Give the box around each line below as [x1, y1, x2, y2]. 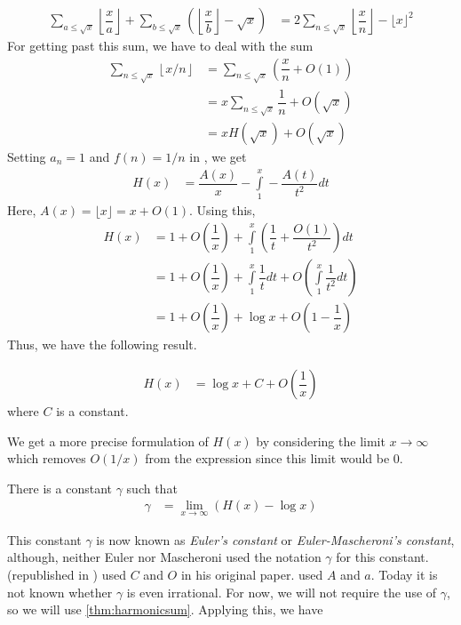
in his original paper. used [180, 565, 323, 583]
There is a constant [7, 478, 113, 497]
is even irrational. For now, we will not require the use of [126, 582, 437, 601]
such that [126, 478, 178, 497]
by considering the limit [256, 431, 385, 450]
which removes [7, 449, 86, 468]
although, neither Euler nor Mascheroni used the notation [7, 548, 322, 566]
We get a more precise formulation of [7, 431, 209, 450]
